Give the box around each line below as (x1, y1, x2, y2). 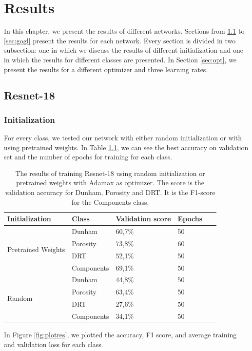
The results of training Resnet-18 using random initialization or (15, 168, 205, 178)
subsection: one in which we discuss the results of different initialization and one (4, 45, 243, 55)
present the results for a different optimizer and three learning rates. (4, 64, 208, 74)
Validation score (116, 214, 171, 224)
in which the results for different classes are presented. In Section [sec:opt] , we (4, 54, 237, 64)
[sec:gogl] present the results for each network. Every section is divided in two (4, 35, 236, 45)
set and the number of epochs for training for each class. (4, 152, 173, 162)
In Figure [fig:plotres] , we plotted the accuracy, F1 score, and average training (4, 330, 237, 340)
